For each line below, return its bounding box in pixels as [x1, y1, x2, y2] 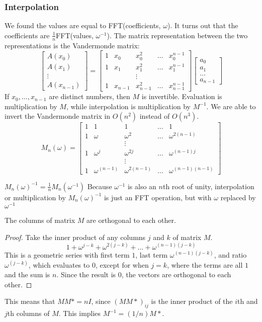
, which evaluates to [28, 259, 90, 270]
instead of [139, 111, 170, 121]
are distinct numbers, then [49, 91, 130, 102]
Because [87, 181, 112, 191]
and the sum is [5, 269, 50, 280]
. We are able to [206, 101, 256, 111]
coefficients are [5, 30, 50, 40]
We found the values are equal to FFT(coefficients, [5, 20, 161, 31]
